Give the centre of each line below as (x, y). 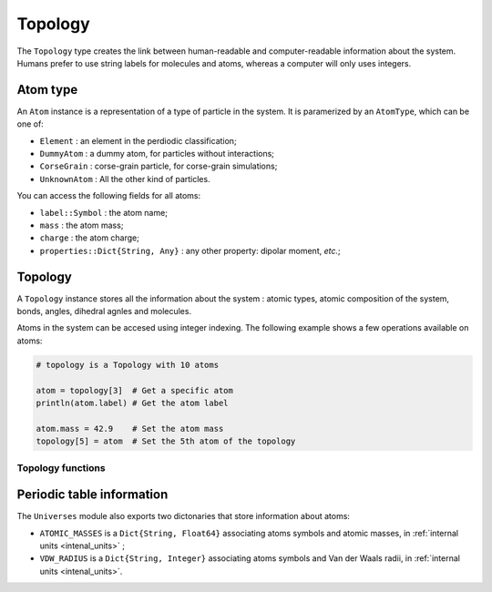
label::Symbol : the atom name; (104, 212)
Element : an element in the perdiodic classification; (138, 140)
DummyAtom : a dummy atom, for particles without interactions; (157, 154)
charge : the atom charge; (90, 238)
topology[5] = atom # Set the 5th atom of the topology (166, 441)
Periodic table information (92, 495)
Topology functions (61, 467)
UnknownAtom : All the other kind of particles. (125, 179)
